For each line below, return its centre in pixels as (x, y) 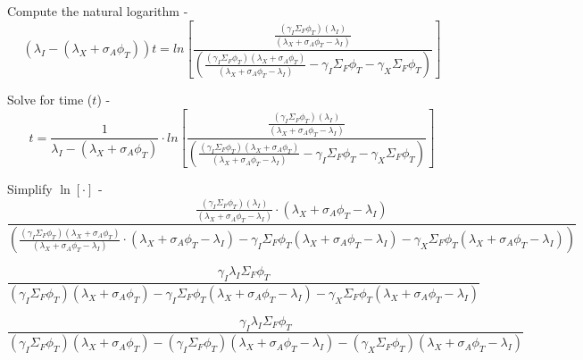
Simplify (30, 188)
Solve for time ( (50, 100)
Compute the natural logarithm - (98, 11)
